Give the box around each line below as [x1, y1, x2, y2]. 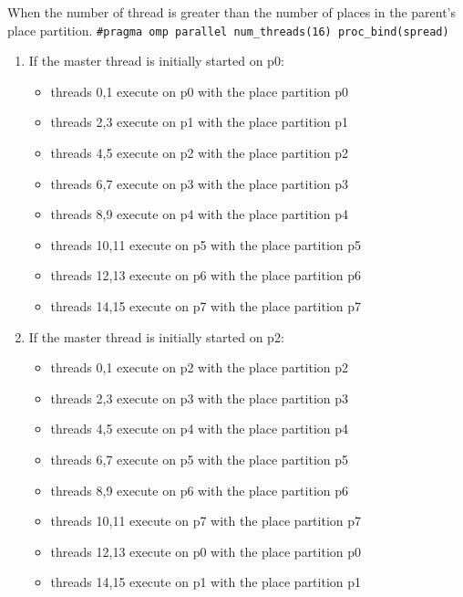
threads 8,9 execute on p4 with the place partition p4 [50, 204, 349, 224]
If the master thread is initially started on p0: [28, 51, 284, 70]
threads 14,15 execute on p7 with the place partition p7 [50, 297, 362, 315]
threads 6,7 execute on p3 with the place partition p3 [50, 173, 349, 193]
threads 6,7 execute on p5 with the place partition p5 [50, 449, 349, 468]
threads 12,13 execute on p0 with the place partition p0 [50, 541, 362, 560]
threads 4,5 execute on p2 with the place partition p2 [50, 143, 349, 162]
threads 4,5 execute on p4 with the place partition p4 [50, 419, 349, 438]
